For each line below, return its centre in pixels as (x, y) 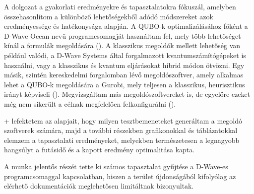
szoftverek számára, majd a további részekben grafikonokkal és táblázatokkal (121, 130)
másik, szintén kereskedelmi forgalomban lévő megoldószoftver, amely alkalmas (124, 75)
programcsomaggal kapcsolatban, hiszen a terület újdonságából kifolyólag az (120, 176)
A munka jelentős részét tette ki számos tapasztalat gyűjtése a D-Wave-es (116, 166)
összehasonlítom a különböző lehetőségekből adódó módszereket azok (109, 16)
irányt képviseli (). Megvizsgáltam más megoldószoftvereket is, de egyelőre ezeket (127, 94)
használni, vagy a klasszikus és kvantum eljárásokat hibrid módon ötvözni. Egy (124, 65)
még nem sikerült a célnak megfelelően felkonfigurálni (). (90, 103)
